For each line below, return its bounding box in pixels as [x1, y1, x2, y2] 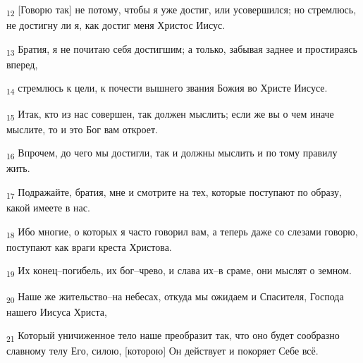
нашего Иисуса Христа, [6, 304, 107, 319]
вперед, [6, 56, 38, 71]
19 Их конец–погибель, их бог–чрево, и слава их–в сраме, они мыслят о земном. [6, 263, 352, 280]
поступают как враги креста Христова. [6, 239, 172, 254]
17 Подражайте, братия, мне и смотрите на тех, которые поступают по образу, [6, 185, 342, 201]
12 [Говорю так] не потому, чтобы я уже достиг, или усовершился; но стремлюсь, [6, 2, 357, 18]
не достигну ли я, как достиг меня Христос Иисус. [6, 18, 226, 32]
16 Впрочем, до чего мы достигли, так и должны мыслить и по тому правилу [6, 145, 338, 162]
